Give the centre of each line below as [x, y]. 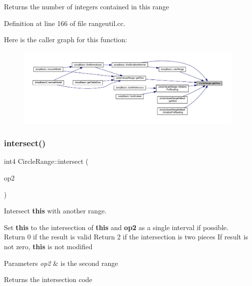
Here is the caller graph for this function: [66, 39]
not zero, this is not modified [48, 246]
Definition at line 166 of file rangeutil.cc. [65, 23]
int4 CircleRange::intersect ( [46, 161]
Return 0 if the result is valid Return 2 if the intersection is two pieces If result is [126, 237]
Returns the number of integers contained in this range [87, 6]
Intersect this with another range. [55, 211]
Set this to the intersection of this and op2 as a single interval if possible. [116, 227]
